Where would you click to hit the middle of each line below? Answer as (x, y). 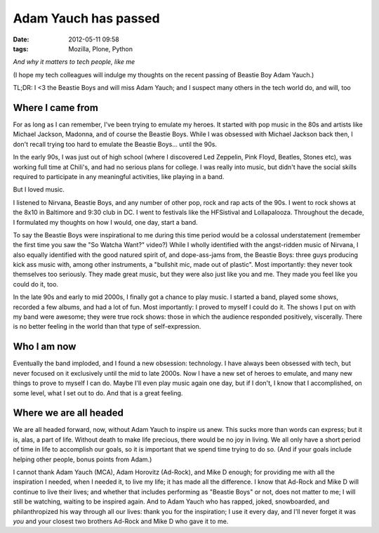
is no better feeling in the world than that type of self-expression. (107, 327)
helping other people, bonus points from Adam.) (82, 459)
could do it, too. (36, 284)
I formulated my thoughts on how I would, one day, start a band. (105, 222)
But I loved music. (39, 190)
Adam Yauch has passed (87, 18)
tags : (21, 48)
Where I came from (55, 108)
